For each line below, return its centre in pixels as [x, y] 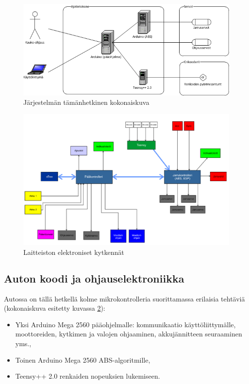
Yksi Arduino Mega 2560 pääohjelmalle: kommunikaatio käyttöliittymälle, [125, 324]
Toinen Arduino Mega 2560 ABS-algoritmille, [83, 359]
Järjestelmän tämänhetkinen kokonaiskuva [86, 102]
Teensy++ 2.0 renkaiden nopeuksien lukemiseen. [88, 376]
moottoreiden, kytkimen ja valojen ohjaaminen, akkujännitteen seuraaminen [129, 334]
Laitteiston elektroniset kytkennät [74, 252]
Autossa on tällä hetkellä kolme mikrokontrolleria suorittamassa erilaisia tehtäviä [124, 298]
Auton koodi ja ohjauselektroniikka [94, 278]
